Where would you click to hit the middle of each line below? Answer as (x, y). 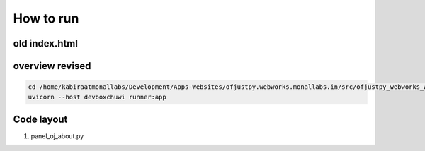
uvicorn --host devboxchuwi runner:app (97, 97)
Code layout (40, 119)
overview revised (52, 66)
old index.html (45, 43)
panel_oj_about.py (57, 136)
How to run (46, 18)
